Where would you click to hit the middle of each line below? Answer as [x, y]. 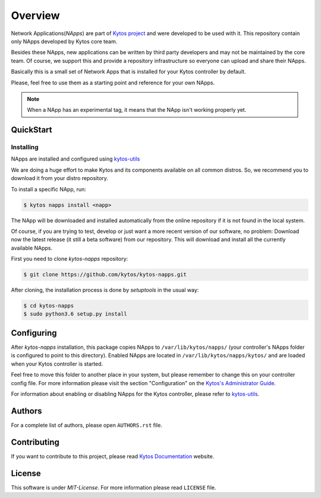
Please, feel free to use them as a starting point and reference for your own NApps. [113, 83]
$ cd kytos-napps [49, 306]
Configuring [34, 333]
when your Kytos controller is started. [57, 364]
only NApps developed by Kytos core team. [64, 41]
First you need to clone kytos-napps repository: [70, 259]
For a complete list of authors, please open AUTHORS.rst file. [87, 425]
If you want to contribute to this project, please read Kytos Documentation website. [113, 456]
